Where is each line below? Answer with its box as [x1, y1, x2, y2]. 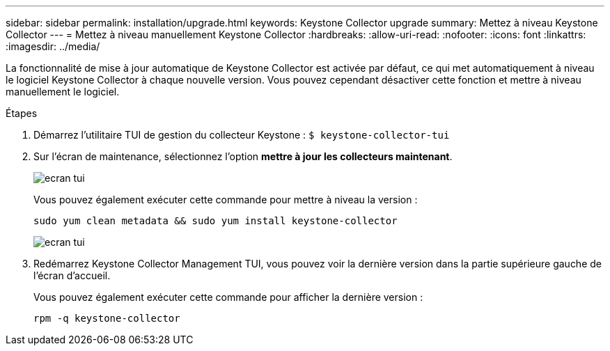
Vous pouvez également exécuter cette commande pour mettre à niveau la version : [33, 194, 418, 205]
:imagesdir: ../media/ [6, 40, 100, 52]
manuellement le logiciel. [6, 86, 120, 97]
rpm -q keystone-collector [33, 313, 180, 324]
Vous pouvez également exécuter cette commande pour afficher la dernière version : [33, 291, 423, 303]
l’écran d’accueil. [33, 270, 111, 281]
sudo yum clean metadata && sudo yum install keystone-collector [33, 215, 398, 226]
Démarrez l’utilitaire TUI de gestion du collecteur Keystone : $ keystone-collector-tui [33, 129, 450, 141]
